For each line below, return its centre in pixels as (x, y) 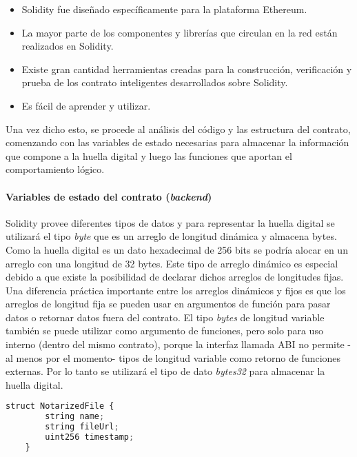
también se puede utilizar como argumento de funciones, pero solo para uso (164, 331)
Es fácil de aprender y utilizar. (86, 105)
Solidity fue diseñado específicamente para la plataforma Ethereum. (164, 9)
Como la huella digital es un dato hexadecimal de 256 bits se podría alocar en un (177, 249)
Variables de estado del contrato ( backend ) (109, 196)
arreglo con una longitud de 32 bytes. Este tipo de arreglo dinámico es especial (172, 263)
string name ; (75, 417)
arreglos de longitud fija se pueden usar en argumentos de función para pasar (168, 304)
